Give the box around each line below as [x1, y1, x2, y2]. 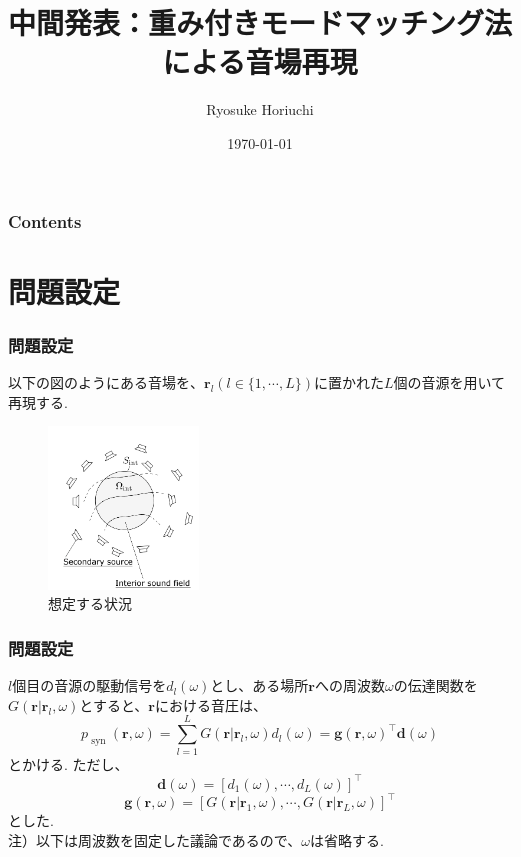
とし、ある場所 [210, 675, 309, 696]
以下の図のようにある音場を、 [8, 372, 204, 393]
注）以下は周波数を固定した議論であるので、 [8, 829, 302, 850]
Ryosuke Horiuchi [206, 99, 314, 120]
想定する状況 [48, 593, 132, 614]
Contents [8, 208, 82, 233]
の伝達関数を [393, 675, 478, 696]
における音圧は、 [155, 694, 267, 715]
